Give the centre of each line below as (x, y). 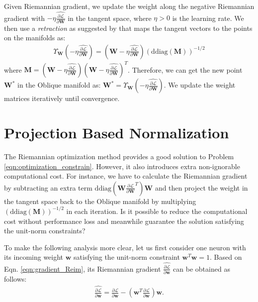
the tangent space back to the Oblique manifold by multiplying (100, 201)
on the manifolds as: (35, 38)
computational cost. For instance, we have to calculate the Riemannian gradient (126, 176)
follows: (15, 278)
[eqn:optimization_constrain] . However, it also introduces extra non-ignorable (122, 166)
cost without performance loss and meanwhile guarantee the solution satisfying (124, 221)
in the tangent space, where (110, 18)
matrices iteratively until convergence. (62, 98)
